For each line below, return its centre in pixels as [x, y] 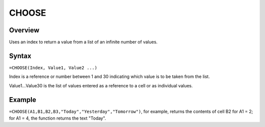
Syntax [20, 56]
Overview [24, 30]
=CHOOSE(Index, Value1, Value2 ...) [53, 68]
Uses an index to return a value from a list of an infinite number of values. [83, 42]
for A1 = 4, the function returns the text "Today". [58, 118]
